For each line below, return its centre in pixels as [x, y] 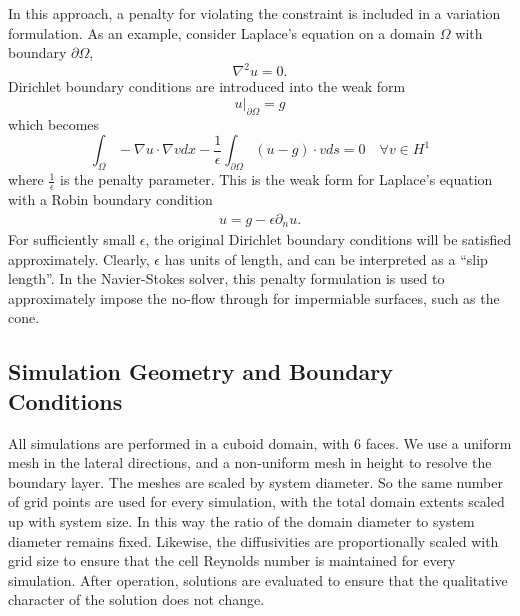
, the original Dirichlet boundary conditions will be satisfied [328, 238]
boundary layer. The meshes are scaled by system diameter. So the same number [255, 481]
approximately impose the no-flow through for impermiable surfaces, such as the [254, 297]
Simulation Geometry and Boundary [201, 371]
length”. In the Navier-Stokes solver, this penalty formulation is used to [226, 278]
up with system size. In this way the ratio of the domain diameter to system [241, 520]
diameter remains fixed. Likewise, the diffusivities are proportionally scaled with [253, 540]
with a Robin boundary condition [110, 198]
